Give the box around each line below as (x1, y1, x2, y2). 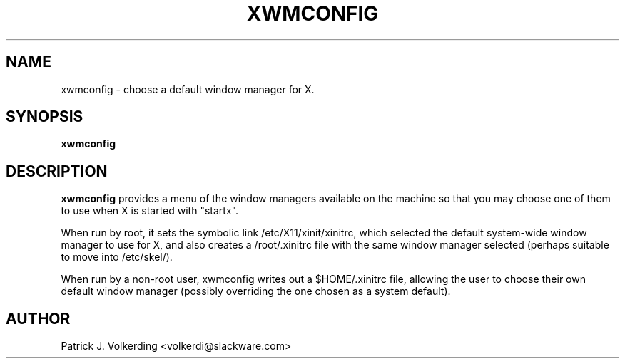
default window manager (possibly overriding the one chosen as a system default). (61, 285, 451, 298)
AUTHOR (6, 309, 71, 328)
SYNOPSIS (6, 108, 83, 126)
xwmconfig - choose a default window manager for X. (61, 83, 315, 95)
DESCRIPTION (6, 162, 108, 180)
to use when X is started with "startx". (61, 204, 238, 217)
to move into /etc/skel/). (61, 251, 173, 264)
